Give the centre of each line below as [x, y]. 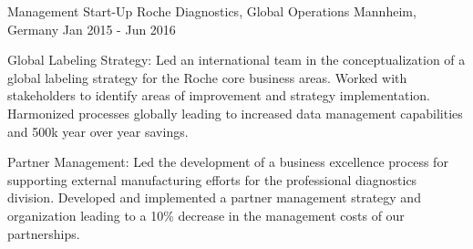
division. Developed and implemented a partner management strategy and [214, 197]
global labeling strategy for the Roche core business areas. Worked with [207, 77]
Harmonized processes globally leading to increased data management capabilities [235, 113]
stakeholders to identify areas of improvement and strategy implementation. [219, 95]
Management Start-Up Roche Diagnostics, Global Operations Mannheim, [212, 11]
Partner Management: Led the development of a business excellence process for [228, 162]
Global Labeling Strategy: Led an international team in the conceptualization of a [236, 60]
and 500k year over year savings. [98, 131]
